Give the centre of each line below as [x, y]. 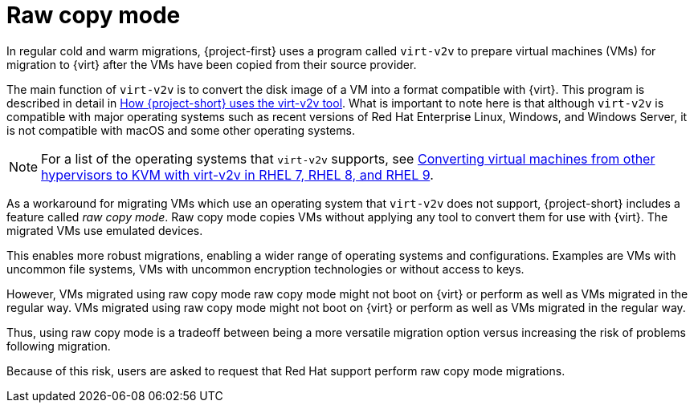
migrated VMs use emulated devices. [105, 230]
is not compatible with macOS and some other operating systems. [181, 130]
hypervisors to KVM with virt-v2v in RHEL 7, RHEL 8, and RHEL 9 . [237, 174]
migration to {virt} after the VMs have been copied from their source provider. [212, 64]
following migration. [59, 346]
